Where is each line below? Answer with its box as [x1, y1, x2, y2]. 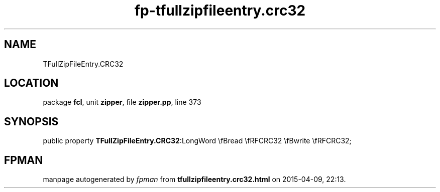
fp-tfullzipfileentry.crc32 [134, 2, 306, 19]
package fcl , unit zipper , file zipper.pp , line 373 [43, 98, 201, 107]
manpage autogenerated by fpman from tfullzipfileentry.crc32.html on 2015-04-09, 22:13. [43, 175, 346, 184]
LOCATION [4, 77, 59, 90]
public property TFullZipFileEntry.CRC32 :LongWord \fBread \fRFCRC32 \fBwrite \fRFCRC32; [43, 136, 352, 145]
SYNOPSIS [4, 115, 59, 128]
